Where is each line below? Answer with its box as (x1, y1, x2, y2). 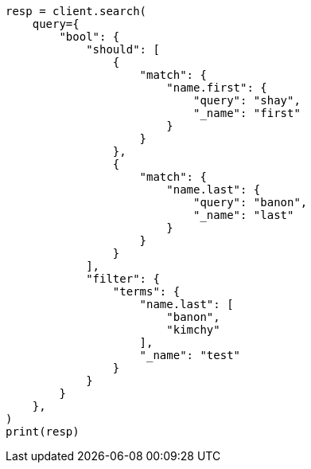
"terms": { (112, 285, 181, 298)
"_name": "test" (139, 349, 241, 362)
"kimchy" (166, 323, 220, 336)
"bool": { (59, 30, 120, 43)
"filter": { (86, 272, 160, 285)
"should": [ (86, 43, 160, 56)
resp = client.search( (6, 5, 147, 18)
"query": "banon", (193, 196, 308, 209)
